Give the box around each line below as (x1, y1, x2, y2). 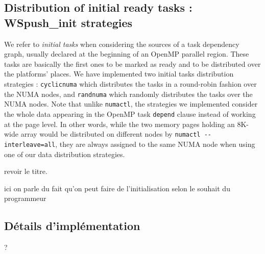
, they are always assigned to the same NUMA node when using (55, 138, 255, 149)
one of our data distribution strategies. (4, 148, 125, 159)
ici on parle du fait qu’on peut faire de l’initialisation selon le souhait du (4, 183, 230, 193)
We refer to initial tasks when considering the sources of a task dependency (4, 38, 239, 49)
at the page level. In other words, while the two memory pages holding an (4, 118, 235, 129)
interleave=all (4, 141, 56, 148)
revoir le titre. (4, 166, 47, 176)
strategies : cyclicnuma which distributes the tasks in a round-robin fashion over (4, 78, 257, 89)
